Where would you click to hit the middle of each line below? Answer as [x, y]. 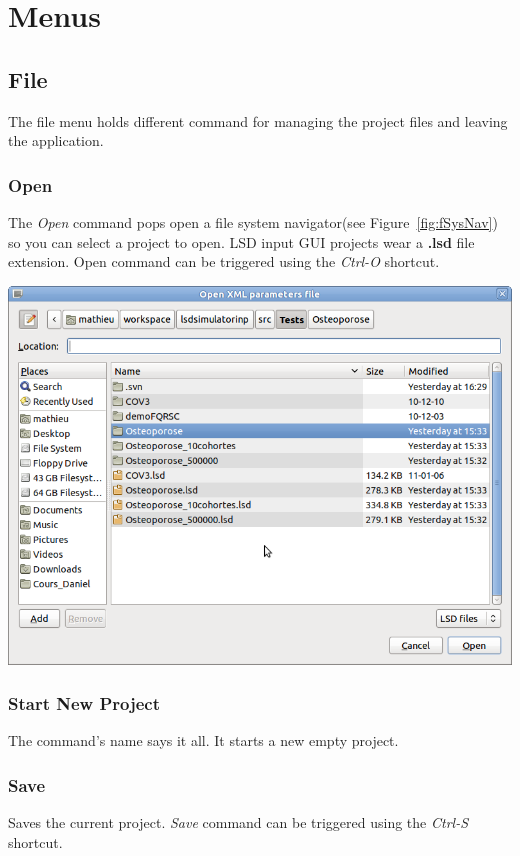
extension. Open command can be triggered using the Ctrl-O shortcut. [224, 261]
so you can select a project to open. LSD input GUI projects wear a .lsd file [241, 241]
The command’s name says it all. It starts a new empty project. [203, 740]
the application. [56, 140]
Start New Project [84, 703]
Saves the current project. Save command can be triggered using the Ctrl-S [238, 822]
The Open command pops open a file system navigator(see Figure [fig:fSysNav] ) [253, 221]
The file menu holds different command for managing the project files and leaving [258, 120]
